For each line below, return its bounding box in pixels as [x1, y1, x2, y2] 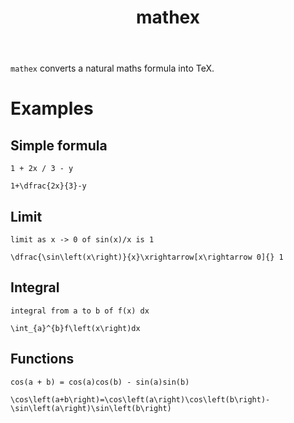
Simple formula [10, 137, 108, 154]
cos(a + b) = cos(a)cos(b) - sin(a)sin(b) [10, 377, 190, 387]
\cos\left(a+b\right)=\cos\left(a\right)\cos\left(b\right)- [10, 394, 271, 405]
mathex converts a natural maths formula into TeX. [10, 62, 215, 75]
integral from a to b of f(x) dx [10, 306, 150, 316]
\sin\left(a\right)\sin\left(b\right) [10, 403, 172, 413]
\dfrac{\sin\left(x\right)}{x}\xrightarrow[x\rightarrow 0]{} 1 [10, 252, 284, 262]
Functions [10, 351, 75, 368]
